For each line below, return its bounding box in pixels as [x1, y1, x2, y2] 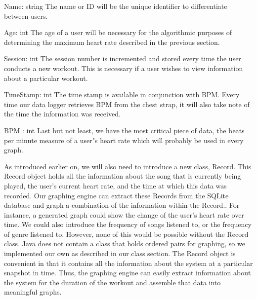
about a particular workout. [4, 73, 88, 83]
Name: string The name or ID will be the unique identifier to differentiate [4, 1, 227, 11]
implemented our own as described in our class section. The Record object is [4, 248, 236, 259]
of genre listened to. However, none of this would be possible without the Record [4, 228, 249, 239]
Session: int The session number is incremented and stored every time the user [4, 53, 241, 64]
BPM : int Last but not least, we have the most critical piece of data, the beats [4, 125, 245, 135]
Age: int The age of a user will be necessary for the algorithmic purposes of [4, 27, 232, 37]
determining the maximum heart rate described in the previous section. [4, 37, 220, 47]
